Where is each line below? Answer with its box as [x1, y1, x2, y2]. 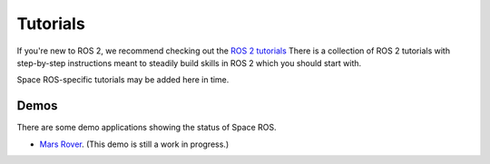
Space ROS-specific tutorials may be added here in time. [16, 74, 230, 85]
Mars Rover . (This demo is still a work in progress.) [39, 139, 230, 150]
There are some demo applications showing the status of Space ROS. [16, 122, 277, 133]
